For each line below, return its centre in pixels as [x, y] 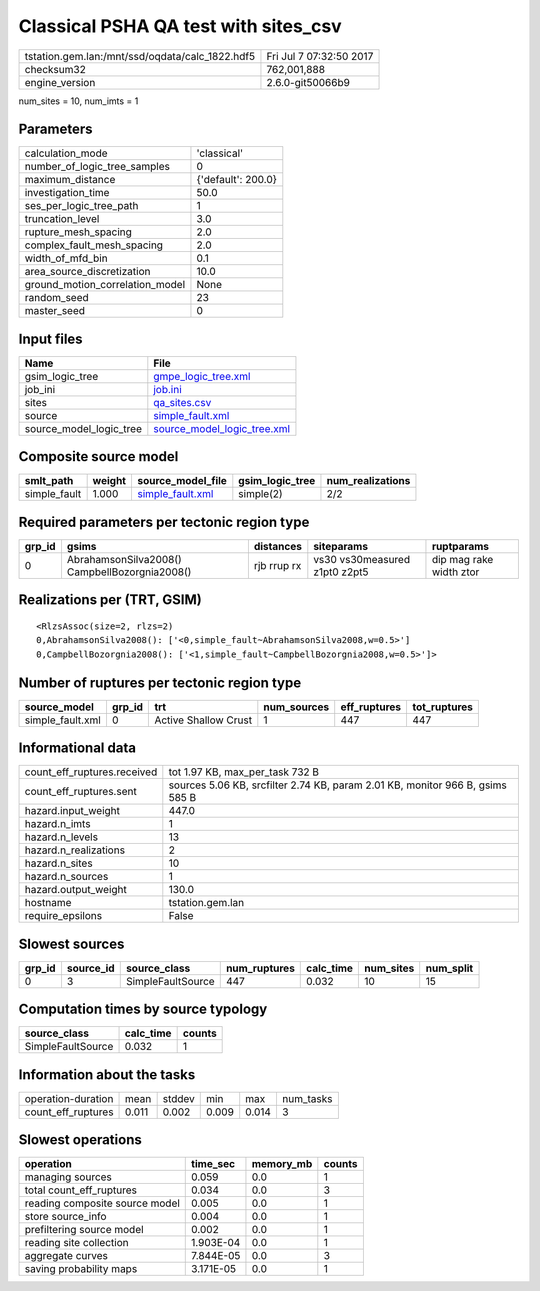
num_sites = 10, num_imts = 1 [78, 101]
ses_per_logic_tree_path [81, 206]
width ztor [455, 572]
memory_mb [282, 1164]
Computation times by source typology [143, 1009]
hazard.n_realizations [74, 850]
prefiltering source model [84, 1230]
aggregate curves [66, 1256]
